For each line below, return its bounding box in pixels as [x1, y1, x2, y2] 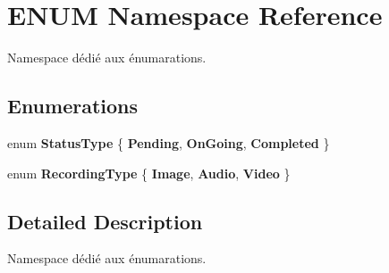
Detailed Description [7, 207, 203, 235]
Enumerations [7, 92, 139, 120]
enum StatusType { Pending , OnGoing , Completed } [7, 133, 330, 152]
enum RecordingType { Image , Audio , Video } [7, 163, 291, 182]
